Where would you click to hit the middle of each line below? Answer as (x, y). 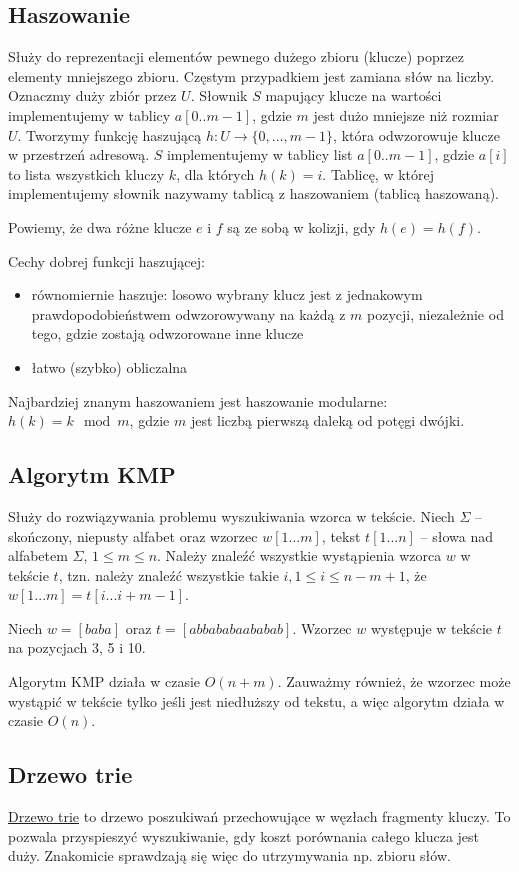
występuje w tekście (431, 627)
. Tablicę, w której (378, 173)
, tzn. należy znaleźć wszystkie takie (168, 574)
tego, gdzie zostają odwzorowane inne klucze (167, 333)
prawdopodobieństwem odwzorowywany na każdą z (188, 313)
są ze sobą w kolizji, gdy (301, 226)
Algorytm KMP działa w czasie (104, 681)
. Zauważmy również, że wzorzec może (394, 681)
